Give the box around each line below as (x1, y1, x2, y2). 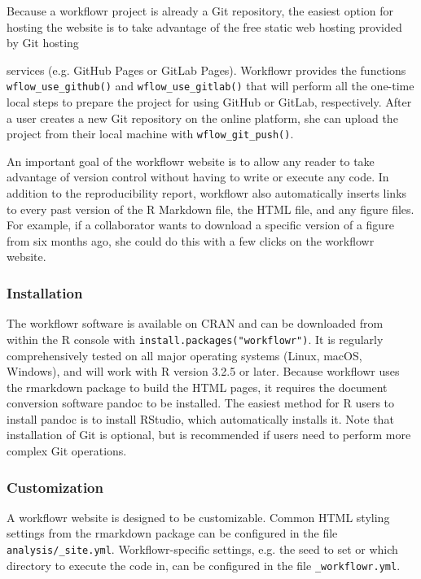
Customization (7, 477, 103, 497)
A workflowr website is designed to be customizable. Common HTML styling (7, 508, 390, 525)
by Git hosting (7, 34, 79, 51)
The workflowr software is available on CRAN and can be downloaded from (7, 315, 384, 332)
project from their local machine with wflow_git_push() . (7, 125, 294, 142)
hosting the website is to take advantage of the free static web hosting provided (7, 18, 402, 35)
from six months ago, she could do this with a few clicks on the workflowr (7, 232, 375, 249)
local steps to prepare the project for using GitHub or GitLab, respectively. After (7, 94, 412, 111)
